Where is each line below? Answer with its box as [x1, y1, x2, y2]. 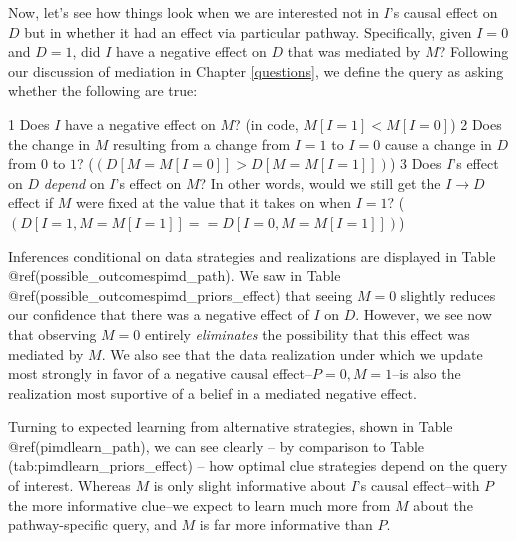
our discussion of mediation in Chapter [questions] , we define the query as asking [8, 60, 504, 81]
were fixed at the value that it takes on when [76, 192, 352, 213]
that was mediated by [287, 41, 421, 62]
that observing [8, 323, 97, 344]
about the [413, 494, 473, 515]
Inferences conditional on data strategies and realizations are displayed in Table [8, 245, 496, 266]
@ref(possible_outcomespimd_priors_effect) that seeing [8, 284, 353, 305]
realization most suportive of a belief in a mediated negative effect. [8, 382, 417, 403]
